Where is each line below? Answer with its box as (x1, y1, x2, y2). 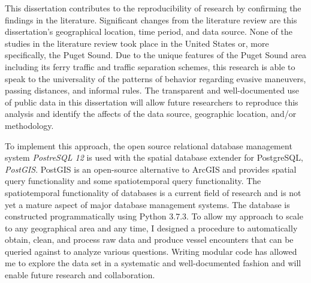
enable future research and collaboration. (5, 269, 155, 281)
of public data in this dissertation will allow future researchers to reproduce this (5, 95, 298, 108)
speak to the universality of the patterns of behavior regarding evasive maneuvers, (5, 72, 306, 85)
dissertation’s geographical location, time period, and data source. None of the (5, 25, 292, 38)
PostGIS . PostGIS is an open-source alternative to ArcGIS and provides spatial (5, 162, 297, 175)
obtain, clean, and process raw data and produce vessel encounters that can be (5, 233, 294, 246)
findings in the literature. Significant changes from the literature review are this (5, 13, 297, 26)
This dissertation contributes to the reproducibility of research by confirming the (5, 2, 301, 14)
